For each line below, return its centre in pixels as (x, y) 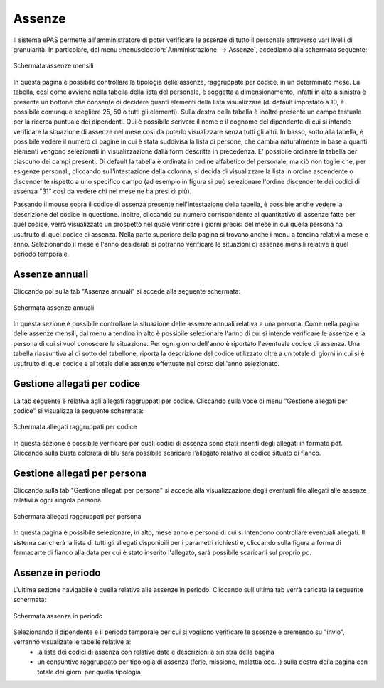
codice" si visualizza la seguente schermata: (78, 410)
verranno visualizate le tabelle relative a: (72, 642)
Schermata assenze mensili (53, 66)
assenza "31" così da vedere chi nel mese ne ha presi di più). (102, 191)
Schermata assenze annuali (54, 307)
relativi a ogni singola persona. (58, 500)
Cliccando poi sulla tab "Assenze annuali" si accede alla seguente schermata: (127, 291)
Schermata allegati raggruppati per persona (77, 516)
